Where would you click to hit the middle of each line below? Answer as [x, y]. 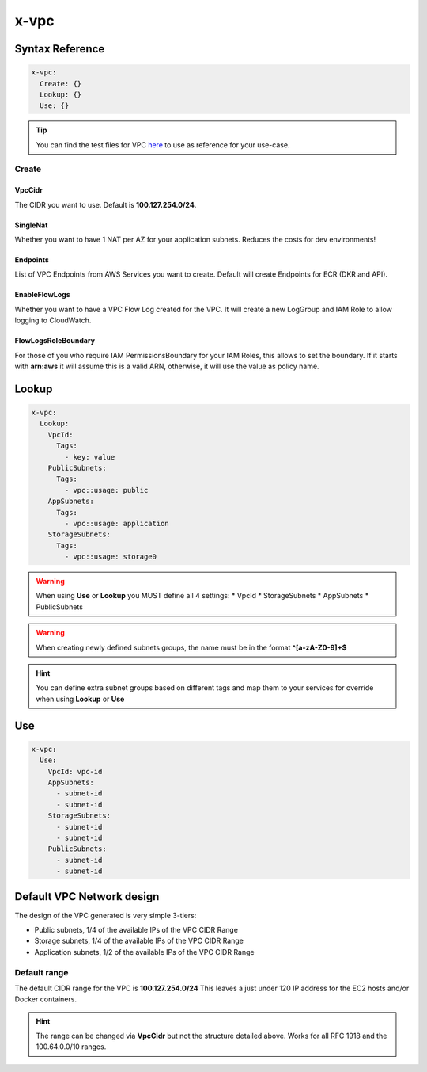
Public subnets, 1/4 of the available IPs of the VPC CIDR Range [136, 929]
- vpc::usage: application [117, 523]
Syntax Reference [60, 49]
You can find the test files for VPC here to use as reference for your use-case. [163, 145]
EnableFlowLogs [42, 295]
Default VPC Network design [87, 897]
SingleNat [31, 225]
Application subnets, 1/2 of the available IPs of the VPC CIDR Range [144, 952]
